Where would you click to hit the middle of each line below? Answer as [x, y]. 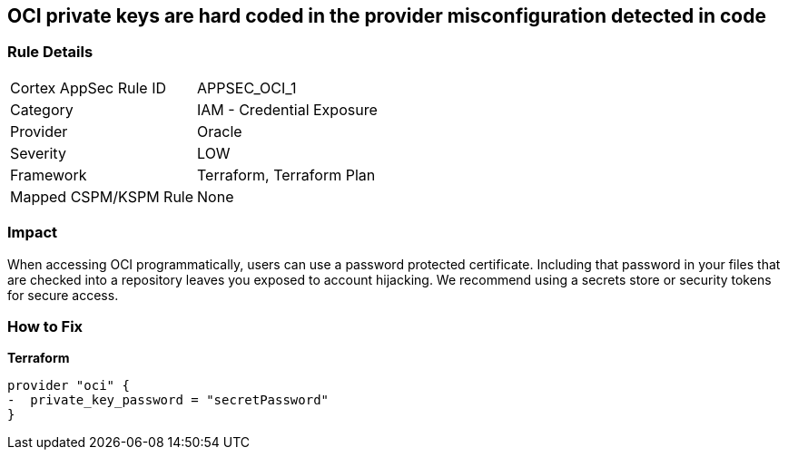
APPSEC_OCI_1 [247, 88]
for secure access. [63, 295]
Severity [38, 153]
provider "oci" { [69, 386]
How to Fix [45, 326]
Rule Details [50, 52]
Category [42, 109]
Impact [33, 233]
